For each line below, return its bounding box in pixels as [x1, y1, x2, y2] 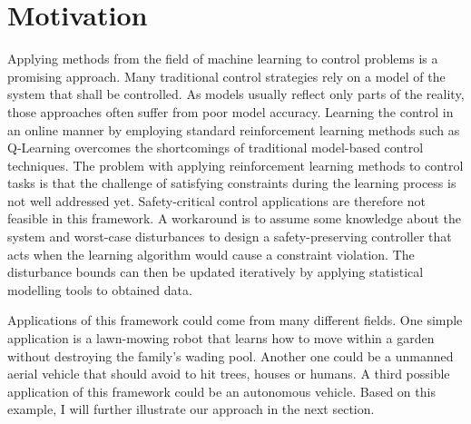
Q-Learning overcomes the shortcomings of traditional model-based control [7, 138, 424, 157]
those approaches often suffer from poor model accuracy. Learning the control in [7, 102, 454, 121]
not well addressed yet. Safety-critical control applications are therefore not [7, 191, 426, 210]
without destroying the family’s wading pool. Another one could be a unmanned [7, 346, 454, 365]
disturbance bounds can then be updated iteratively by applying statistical [7, 262, 424, 281]
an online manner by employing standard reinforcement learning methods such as [7, 120, 460, 139]
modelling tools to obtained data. [7, 280, 192, 299]
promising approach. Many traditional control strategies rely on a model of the [7, 66, 446, 85]
